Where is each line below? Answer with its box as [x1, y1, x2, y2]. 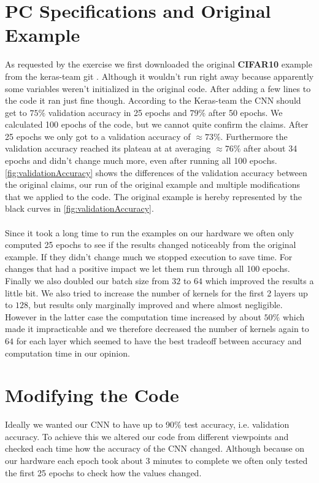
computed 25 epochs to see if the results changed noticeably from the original [5, 238, 296, 251]
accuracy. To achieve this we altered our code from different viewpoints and [5, 430, 289, 442]
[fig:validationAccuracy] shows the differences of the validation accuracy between [5, 166, 307, 179]
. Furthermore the [220, 129, 288, 142]
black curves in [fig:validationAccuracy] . [5, 202, 154, 215]
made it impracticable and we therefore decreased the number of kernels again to [5, 322, 309, 335]
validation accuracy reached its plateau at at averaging [5, 142, 211, 155]
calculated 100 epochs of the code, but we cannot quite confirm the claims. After [5, 118, 309, 131]
